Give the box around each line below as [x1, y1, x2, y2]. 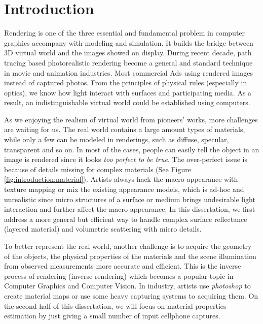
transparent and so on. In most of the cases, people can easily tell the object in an [4, 144, 259, 154]
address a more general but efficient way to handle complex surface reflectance [4, 213, 247, 224]
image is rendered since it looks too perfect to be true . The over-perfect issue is [4, 154, 247, 165]
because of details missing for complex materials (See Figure [4, 164, 191, 174]
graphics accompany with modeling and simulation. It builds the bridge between [4, 37, 253, 48]
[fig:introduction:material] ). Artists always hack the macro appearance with [4, 174, 238, 184]
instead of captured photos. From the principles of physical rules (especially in [4, 77, 247, 88]
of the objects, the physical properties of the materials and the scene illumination [4, 250, 256, 261]
